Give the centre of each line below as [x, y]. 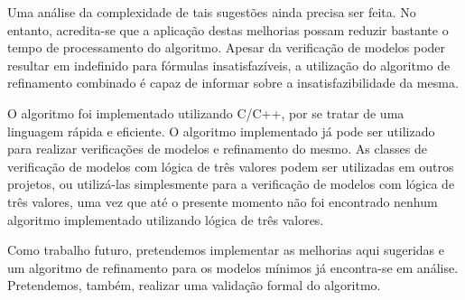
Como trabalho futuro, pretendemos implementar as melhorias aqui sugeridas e [226, 250]
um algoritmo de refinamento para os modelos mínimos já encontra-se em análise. [233, 267]
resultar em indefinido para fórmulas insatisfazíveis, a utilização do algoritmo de [229, 65]
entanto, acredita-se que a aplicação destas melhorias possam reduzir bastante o [228, 29]
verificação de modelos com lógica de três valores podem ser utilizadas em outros [231, 166]
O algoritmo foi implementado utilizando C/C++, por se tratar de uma [206, 112]
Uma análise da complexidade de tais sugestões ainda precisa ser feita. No [212, 12]
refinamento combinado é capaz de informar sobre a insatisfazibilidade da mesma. [233, 83]
